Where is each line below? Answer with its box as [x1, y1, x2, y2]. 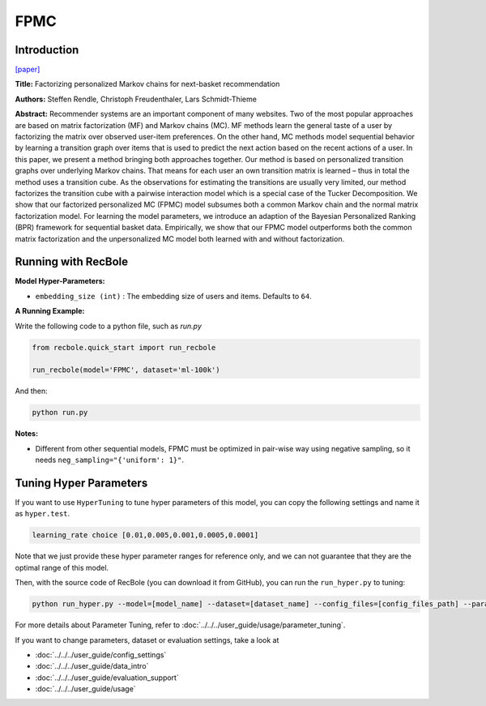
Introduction [15, 43, 79, 57]
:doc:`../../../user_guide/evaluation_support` [35, 673, 180, 682]
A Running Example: [15, 306, 85, 316]
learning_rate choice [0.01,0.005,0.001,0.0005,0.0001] [32, 531, 259, 540]
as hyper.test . [15, 509, 70, 519]
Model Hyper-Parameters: [15, 276, 105, 286]
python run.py [32, 408, 88, 417]
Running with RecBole [15, 255, 129, 269]
